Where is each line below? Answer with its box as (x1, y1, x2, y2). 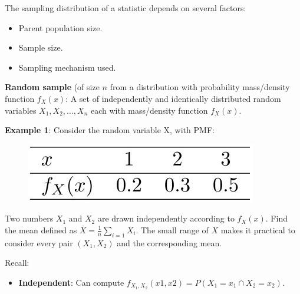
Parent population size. (18, 21, 103, 34)
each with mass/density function (90, 104, 208, 116)
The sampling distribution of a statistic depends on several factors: (5, 2, 246, 14)
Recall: (5, 256, 29, 269)
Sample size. (18, 41, 63, 54)
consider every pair (5, 236, 73, 249)
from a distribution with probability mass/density (110, 81, 290, 93)
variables (5, 104, 37, 116)
